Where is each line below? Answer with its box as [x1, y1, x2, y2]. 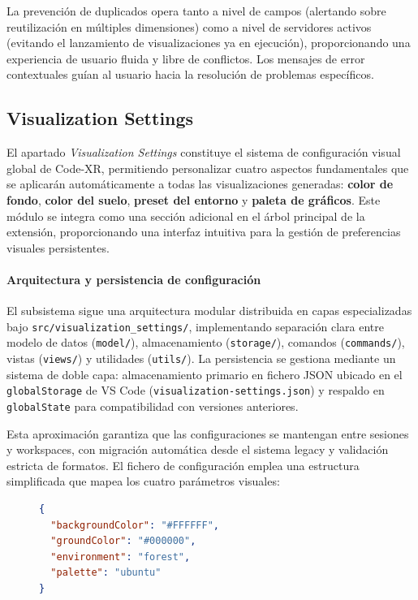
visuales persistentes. [6, 239, 110, 256]
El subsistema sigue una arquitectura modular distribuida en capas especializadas [6, 302, 412, 319]
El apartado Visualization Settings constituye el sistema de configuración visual [6, 144, 401, 161]
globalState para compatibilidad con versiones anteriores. [6, 397, 299, 414]
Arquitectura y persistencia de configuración [6, 270, 261, 287]
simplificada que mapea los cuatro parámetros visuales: [6, 473, 280, 490]
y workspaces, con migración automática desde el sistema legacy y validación [6, 441, 389, 458]
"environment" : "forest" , [50, 550, 191, 563]
